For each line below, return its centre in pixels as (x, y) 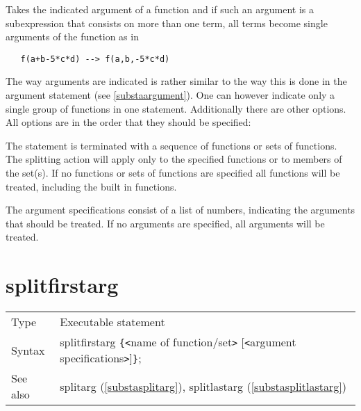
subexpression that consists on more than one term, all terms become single (167, 23)
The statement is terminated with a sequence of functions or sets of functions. (171, 145)
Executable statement (112, 322)
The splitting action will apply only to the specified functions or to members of (174, 159)
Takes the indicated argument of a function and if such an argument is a (160, 9)
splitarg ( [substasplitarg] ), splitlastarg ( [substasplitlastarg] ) (203, 386)
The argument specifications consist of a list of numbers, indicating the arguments (180, 210)
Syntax (28, 350)
